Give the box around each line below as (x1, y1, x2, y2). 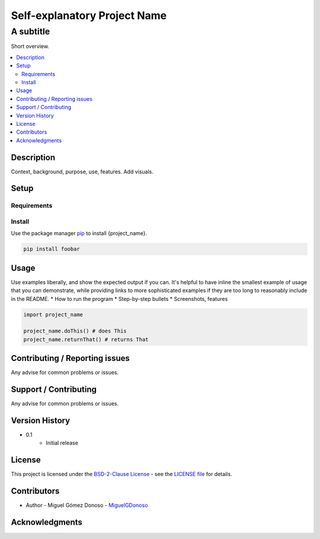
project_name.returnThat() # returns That (23, 336, 149, 343)
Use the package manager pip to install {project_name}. (11, 230, 148, 237)
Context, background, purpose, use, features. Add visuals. (11, 168, 154, 175)
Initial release (46, 439, 78, 446)
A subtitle (11, 26, 50, 37)
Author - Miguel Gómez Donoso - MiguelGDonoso (25, 502, 148, 509)
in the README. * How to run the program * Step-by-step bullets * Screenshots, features (11, 295, 228, 302)
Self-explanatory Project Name (11, 9, 167, 22)
